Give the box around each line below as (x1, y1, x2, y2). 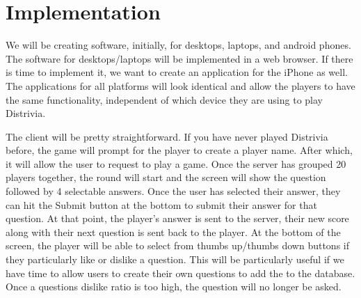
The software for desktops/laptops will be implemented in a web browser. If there (6, 51, 353, 65)
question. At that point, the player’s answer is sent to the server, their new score (6, 211, 349, 226)
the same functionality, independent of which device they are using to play (6, 92, 323, 107)
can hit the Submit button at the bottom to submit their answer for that (6, 197, 317, 212)
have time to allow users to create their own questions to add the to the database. (6, 265, 355, 280)
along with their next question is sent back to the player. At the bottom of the (6, 224, 341, 239)
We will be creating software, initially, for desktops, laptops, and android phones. (6, 38, 351, 52)
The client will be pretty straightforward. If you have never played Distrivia (6, 129, 328, 143)
